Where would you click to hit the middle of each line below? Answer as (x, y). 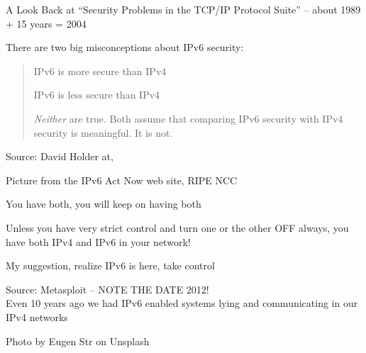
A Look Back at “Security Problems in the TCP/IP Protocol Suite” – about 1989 (183, 9)
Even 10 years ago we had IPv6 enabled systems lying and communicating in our (182, 303)
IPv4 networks (37, 316)
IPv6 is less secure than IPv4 (97, 95)
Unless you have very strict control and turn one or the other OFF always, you (177, 227)
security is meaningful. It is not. (103, 132)
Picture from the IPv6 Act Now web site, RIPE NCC (122, 180)
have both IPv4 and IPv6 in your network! (98, 241)
